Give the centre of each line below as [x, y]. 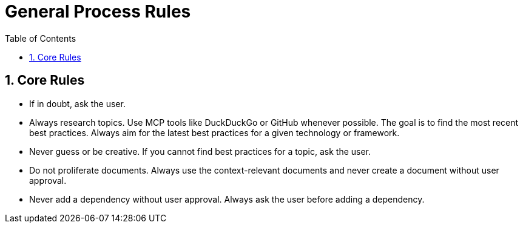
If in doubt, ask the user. [77, 103]
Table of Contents [41, 38]
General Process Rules [98, 11]
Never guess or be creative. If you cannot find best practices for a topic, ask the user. [200, 151]
